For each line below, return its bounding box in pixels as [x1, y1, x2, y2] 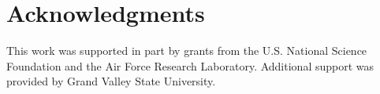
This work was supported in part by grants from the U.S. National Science [6, 42, 367, 59]
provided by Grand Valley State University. [6, 73, 216, 89]
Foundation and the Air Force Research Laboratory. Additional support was [6, 57, 374, 74]
